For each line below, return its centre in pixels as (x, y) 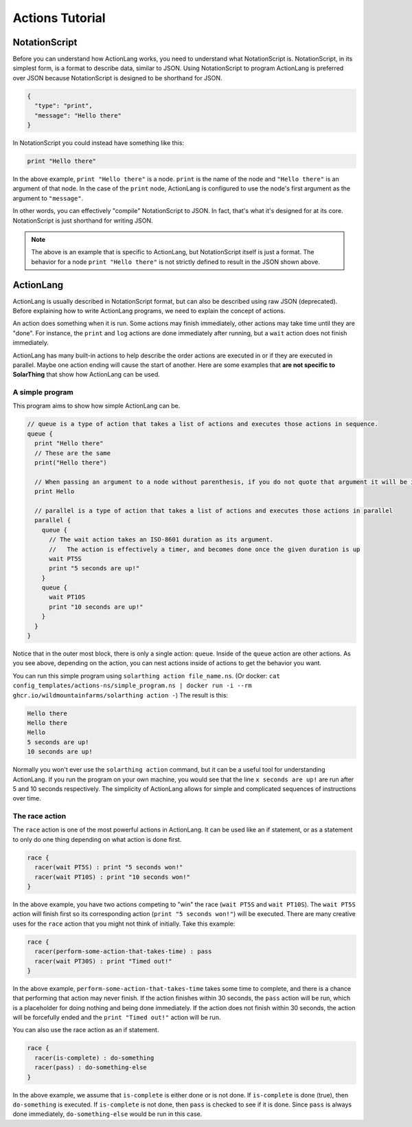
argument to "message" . (48, 198)
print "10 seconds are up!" (96, 607)
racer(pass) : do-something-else (91, 1068)
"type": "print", (64, 106)
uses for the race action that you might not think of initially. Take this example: (124, 924)
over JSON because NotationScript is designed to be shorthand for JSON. (117, 78)
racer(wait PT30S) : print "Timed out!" (103, 961)
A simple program (43, 392)
